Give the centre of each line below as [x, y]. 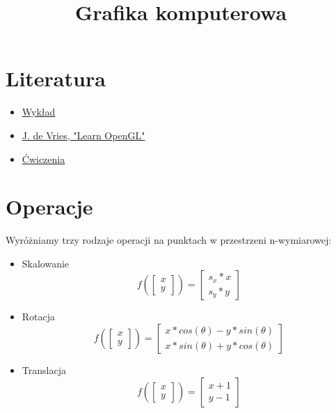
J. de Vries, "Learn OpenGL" [83, 135]
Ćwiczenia [43, 158]
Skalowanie [46, 263]
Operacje [49, 206]
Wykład [39, 112]
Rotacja [39, 317]
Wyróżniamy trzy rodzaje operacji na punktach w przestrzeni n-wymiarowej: [169, 240]
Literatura [56, 78]
